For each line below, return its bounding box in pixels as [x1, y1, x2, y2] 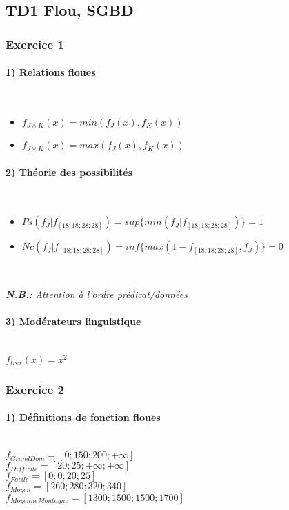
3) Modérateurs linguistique [6, 314, 141, 328]
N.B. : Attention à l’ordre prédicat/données [6, 286, 188, 301]
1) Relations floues [6, 65, 96, 79]
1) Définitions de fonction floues [6, 410, 161, 424]
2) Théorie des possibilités [6, 164, 133, 179]
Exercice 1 [6, 35, 64, 52]
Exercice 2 [6, 380, 64, 398]
